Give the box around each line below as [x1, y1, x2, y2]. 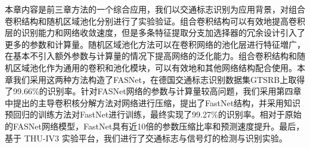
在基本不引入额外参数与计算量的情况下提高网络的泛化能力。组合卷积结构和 [5, 50, 297, 62]
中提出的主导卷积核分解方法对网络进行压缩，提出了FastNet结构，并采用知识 [5, 96, 301, 109]
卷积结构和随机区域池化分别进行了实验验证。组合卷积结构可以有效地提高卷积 [5, 14, 305, 27]
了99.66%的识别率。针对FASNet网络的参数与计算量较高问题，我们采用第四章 [5, 85, 302, 97]
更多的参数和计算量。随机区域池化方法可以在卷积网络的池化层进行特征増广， [5, 38, 305, 50]
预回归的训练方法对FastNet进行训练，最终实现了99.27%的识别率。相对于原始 [5, 108, 302, 121]
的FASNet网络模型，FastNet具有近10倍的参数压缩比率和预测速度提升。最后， [5, 119, 305, 132]
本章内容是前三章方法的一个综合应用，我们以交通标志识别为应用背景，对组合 [5, 3, 305, 15]
